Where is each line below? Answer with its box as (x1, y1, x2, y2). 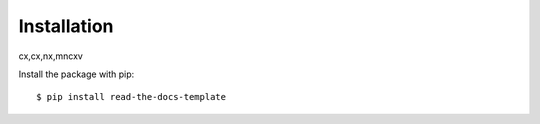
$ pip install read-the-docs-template (36, 91, 227, 103)
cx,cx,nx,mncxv (18, 50, 84, 62)
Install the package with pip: (18, 68, 135, 80)
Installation (18, 15, 114, 37)
